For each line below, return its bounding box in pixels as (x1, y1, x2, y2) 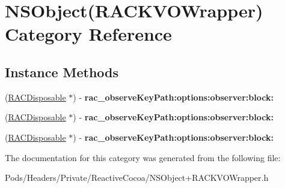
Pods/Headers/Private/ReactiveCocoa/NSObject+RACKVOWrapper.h (5, 171, 269, 184)
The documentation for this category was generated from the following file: (5, 151, 281, 163)
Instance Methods (5, 62, 118, 81)
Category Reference (5, 22, 172, 46)
